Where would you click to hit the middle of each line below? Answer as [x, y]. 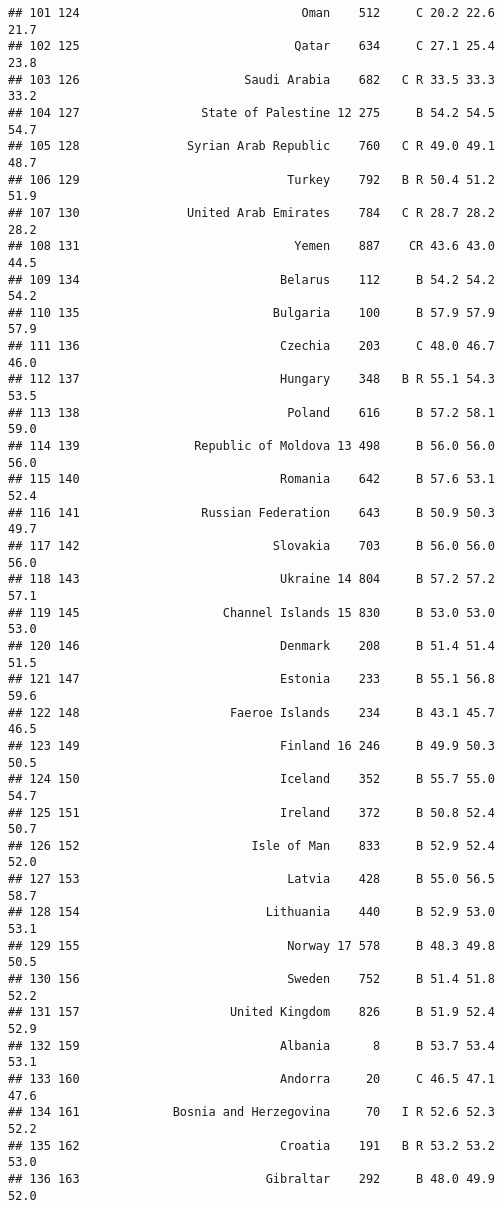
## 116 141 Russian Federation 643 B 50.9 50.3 [251, 512]
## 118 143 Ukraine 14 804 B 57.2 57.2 [251, 579]
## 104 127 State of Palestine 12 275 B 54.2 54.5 [251, 112]
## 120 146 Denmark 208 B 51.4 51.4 [251, 645]
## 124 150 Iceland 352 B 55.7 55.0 [251, 779]
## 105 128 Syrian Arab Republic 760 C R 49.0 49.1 [251, 146]
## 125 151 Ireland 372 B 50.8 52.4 [251, 812]
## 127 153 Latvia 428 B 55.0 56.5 [251, 879]
